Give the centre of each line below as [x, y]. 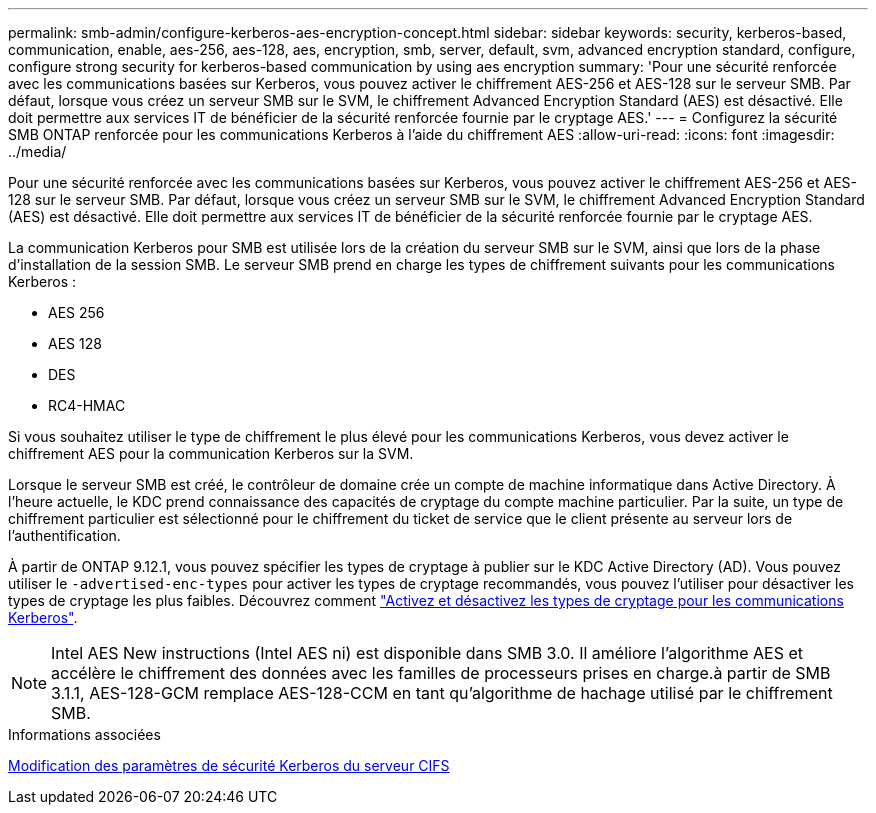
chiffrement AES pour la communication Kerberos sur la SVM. [211, 453]
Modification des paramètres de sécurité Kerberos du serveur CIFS [229, 765]
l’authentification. [64, 535]
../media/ [37, 151]
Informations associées [84, 734]
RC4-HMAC [87, 405]
